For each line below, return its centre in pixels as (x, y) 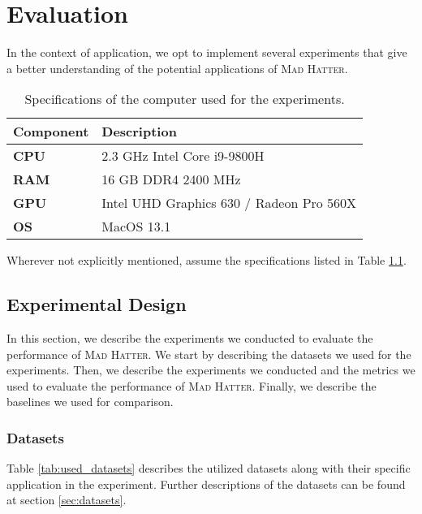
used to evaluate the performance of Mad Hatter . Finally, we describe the (192, 385)
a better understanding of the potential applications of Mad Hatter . (177, 68)
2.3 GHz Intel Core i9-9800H (183, 156)
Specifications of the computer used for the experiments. (185, 99)
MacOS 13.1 (136, 227)
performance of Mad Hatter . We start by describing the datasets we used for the (209, 354)
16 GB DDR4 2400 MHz (171, 179)
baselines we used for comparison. (90, 402)
